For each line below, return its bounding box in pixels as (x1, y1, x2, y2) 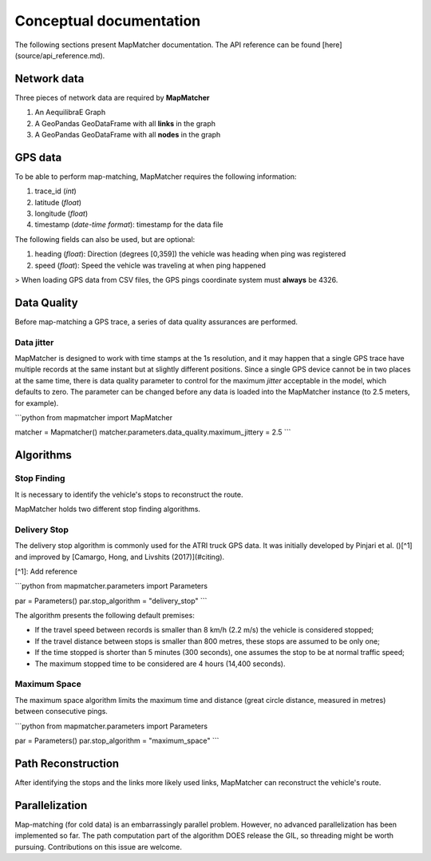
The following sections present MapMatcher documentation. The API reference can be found (14, 40, 321, 50)
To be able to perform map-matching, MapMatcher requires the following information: (14, 172, 297, 181)
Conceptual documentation (14, 12, 201, 30)
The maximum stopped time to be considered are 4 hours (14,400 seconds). (34, 659, 286, 669)
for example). (14, 398, 59, 407)
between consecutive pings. (14, 707, 108, 716)
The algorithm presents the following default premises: (14, 611, 195, 621)
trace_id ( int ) (34, 186, 77, 196)
